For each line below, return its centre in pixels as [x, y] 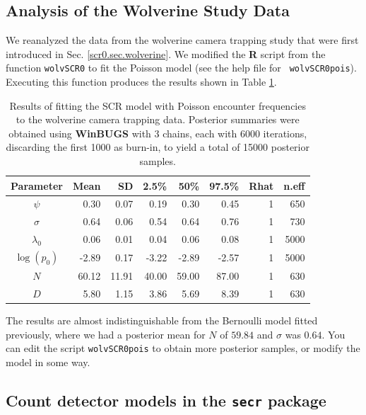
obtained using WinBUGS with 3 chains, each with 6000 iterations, [158, 133]
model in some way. [48, 362]
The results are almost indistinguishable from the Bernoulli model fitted [162, 320]
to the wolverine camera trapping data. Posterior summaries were [158, 119]
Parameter [37, 185]
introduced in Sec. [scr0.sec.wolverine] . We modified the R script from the [166, 53]
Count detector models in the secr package [166, 400]
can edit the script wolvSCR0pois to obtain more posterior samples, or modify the [183, 348]
